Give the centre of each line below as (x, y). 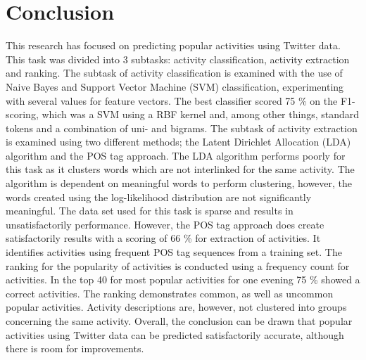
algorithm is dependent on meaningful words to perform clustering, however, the (179, 183)
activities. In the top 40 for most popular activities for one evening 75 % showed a (183, 279)
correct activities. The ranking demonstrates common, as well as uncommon (170, 293)
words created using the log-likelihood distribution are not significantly (159, 197)
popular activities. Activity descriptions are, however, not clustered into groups (176, 307)
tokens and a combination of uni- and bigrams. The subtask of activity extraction (182, 128)
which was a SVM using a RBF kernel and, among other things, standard (201, 114)
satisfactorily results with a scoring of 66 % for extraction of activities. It (163, 238)
